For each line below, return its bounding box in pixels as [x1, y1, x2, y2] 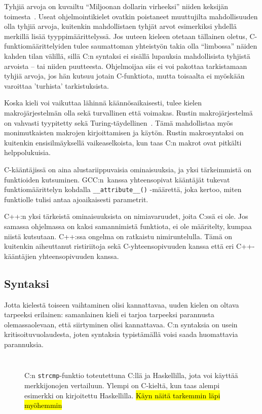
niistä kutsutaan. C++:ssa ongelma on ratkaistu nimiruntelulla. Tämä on [4, 231, 233, 241]
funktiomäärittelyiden [4, 41, 71, 51]
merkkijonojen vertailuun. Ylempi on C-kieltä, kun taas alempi [24, 380, 220, 391]
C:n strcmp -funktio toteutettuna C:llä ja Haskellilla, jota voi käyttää [24, 370, 238, 381]
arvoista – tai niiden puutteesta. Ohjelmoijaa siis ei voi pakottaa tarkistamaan [4, 60, 247, 71]
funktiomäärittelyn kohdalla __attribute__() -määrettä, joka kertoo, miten [4, 184, 242, 195]
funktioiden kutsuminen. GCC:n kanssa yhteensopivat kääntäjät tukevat [4, 174, 230, 184]
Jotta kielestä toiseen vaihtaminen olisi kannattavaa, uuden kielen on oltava [4, 299, 239, 310]
